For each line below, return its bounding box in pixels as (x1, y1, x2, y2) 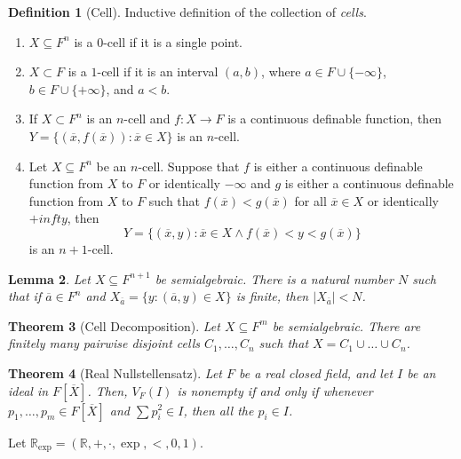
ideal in (8, 381, 49, 400)
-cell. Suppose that (138, 156, 240, 175)
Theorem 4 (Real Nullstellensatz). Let (8, 363, 222, 382)
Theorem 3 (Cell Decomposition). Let (8, 316, 220, 335)
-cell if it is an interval (97, 62, 219, 81)
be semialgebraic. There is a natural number (155, 269, 393, 288)
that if (8, 287, 42, 305)
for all (294, 191, 327, 210)
